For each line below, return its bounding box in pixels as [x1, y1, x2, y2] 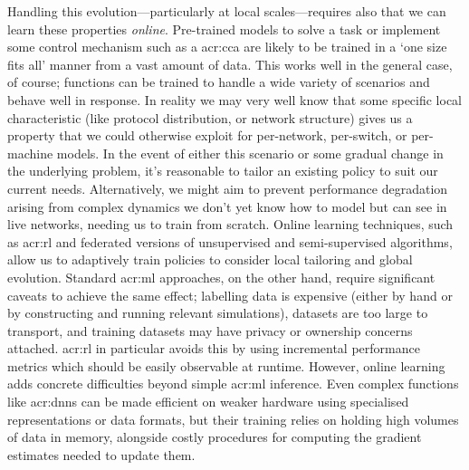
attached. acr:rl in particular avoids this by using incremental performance [7, 339, 420, 358]
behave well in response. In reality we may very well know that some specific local [7, 90, 463, 109]
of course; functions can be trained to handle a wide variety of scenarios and [7, 72, 430, 91]
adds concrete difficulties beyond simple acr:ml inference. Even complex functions [7, 374, 459, 393]
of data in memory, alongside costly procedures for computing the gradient [7, 427, 422, 446]
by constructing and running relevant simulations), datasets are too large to [7, 303, 428, 322]
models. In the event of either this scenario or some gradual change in [56, 143, 444, 162]
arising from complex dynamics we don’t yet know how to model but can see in [7, 197, 447, 216]
